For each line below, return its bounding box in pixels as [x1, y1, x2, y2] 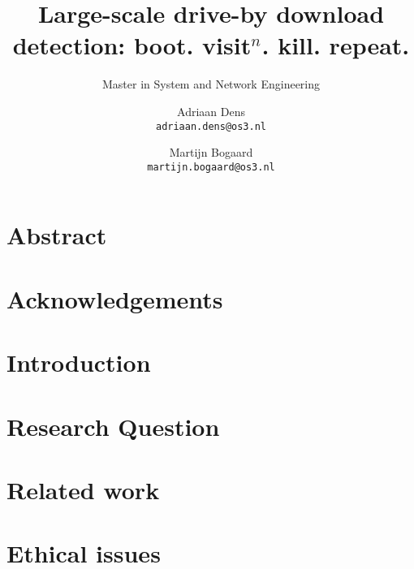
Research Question [6, 409, 220, 442]
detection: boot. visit [12, 28, 252, 62]
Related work [6, 472, 160, 506]
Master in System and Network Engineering [101, 75, 321, 93]
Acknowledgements [6, 282, 223, 315]
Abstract [6, 218, 107, 252]
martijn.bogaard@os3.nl [147, 161, 275, 173]
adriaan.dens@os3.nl [155, 120, 267, 132]
